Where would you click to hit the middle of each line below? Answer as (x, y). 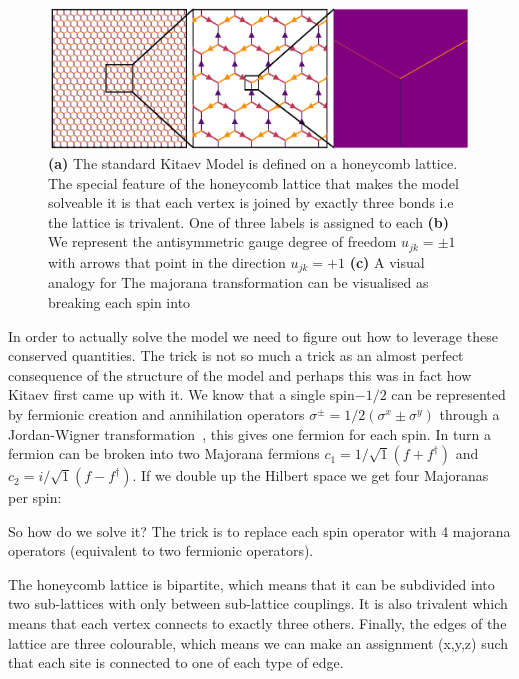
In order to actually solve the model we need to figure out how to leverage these (253, 335)
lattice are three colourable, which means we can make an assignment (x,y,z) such (258, 642)
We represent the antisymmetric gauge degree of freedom (222, 241)
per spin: (35, 497)
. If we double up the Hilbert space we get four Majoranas (310, 475)
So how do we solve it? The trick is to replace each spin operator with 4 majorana (259, 530)
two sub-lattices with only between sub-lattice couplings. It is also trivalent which (258, 603)
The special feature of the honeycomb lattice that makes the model (253, 182)
